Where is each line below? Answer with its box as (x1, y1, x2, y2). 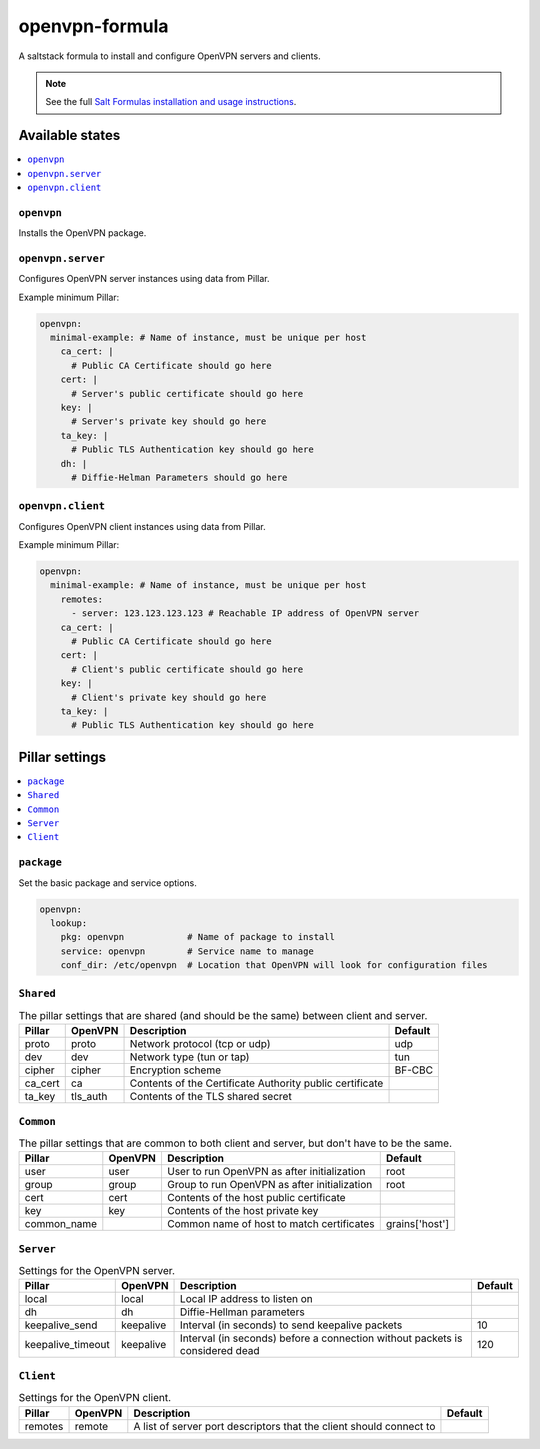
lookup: (50, 917, 88, 929)
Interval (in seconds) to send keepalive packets (180, 1318, 403, 1332)
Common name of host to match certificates (166, 1217, 375, 1231)
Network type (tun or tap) (129, 1050, 250, 1064)
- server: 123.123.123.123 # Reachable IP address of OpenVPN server (71, 608, 420, 619)
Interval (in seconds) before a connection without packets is (180, 1331, 463, 1345)
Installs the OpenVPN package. (18, 227, 147, 239)
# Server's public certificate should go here (71, 388, 304, 399)
